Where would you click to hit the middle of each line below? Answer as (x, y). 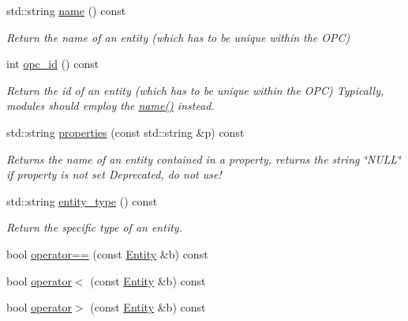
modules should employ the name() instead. (110, 106)
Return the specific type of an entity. (94, 227)
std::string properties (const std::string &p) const (125, 132)
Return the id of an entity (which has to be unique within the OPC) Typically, (195, 90)
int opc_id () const (53, 64)
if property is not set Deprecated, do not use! (114, 174)
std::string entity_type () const (82, 200)
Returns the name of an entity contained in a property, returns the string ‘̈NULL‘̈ (204, 159)
